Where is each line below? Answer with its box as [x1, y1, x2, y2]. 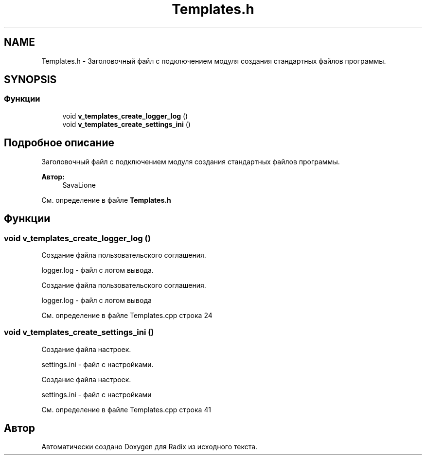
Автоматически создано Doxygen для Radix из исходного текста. [41, 442, 258, 451]
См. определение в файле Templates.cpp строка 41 [41, 405, 211, 414]
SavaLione [62, 180, 96, 189]
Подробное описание [4, 137, 114, 149]
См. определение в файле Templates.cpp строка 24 [41, 311, 213, 319]
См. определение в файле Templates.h [41, 195, 171, 204]
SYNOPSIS [4, 73, 57, 86]
